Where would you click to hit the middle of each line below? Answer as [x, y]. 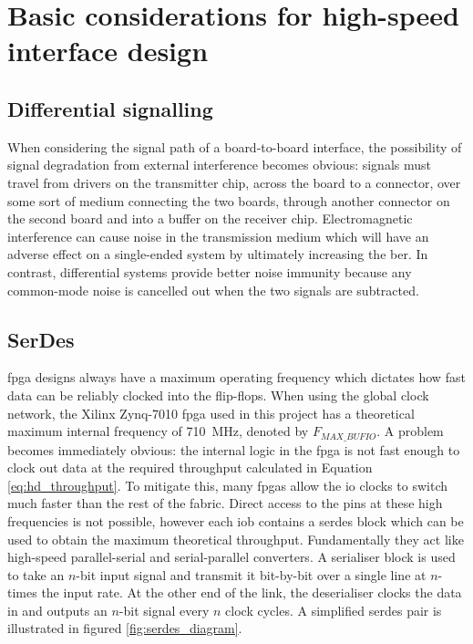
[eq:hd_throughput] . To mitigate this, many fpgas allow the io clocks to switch [228, 485]
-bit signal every [164, 610]
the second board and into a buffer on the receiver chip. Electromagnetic [210, 218]
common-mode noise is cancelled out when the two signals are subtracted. [213, 290]
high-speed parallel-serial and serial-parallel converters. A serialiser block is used [231, 557]
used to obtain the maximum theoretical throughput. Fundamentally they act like [236, 539]
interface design [108, 51]
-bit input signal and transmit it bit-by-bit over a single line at [251, 574]
